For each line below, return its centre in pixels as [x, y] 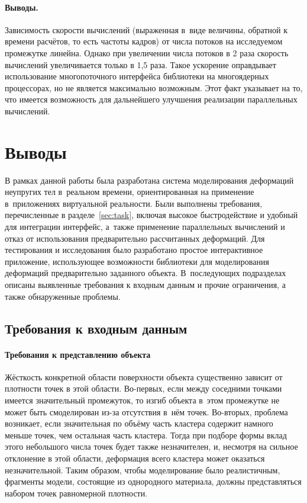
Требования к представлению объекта [78, 354]
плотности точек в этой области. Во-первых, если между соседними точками [143, 388]
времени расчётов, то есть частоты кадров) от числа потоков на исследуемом [144, 41]
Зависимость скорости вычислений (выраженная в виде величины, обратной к [146, 29]
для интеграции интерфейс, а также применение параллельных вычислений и [145, 227]
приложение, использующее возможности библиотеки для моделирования [137, 261]
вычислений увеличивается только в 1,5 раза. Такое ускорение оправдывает [140, 64]
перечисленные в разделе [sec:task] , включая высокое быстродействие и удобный [151, 215]
